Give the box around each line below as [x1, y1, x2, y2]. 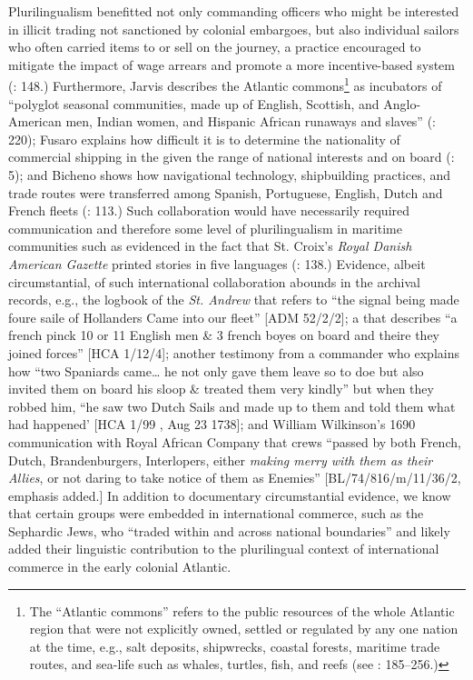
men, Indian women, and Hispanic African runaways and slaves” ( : [65, 112, 436, 131]
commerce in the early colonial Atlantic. [8, 557, 232, 576]
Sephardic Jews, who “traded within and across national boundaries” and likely [8, 521, 450, 540]
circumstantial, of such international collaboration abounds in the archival [8, 272, 420, 291]
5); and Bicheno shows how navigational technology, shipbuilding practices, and [8, 165, 451, 184]
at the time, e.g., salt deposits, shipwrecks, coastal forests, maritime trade [29, 636, 440, 655]
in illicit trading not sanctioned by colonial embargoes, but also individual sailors [8, 19, 459, 38]
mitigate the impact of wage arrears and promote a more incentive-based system [8, 55, 455, 74]
